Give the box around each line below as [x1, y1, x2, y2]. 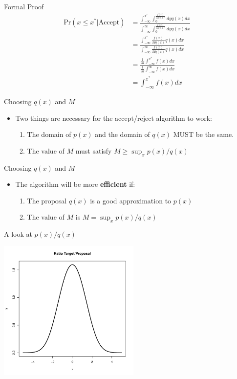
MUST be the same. [173, 129, 234, 139]
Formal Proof [4, 1, 44, 11]
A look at [4, 229, 32, 239]
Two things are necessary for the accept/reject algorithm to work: [15, 112, 212, 123]
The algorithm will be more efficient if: [15, 179, 135, 189]
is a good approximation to [90, 195, 172, 205]
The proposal [27, 195, 67, 205]
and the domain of [95, 129, 150, 139]
